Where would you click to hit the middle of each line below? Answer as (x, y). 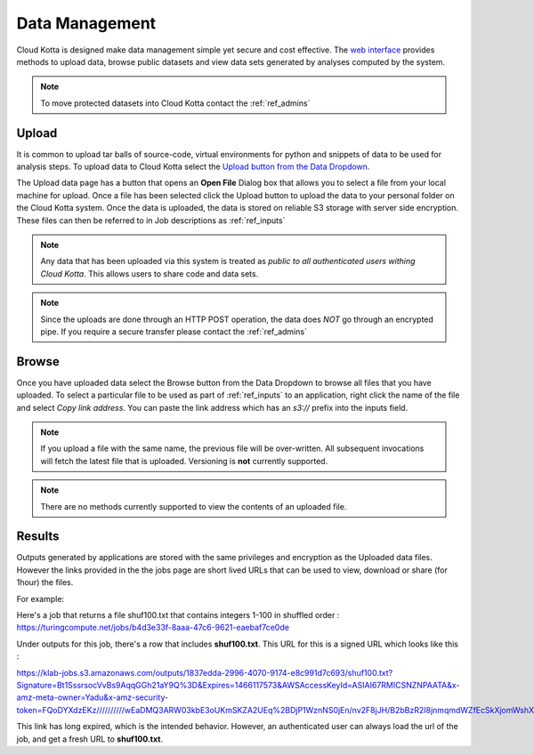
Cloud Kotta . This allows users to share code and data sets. (150, 273)
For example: (40, 598)
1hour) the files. (45, 582)
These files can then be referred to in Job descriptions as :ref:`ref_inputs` (151, 220)
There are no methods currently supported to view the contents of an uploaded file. (194, 506)
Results (38, 537)
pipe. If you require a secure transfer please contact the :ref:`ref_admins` (174, 331)
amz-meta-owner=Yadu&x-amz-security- (93, 697)
